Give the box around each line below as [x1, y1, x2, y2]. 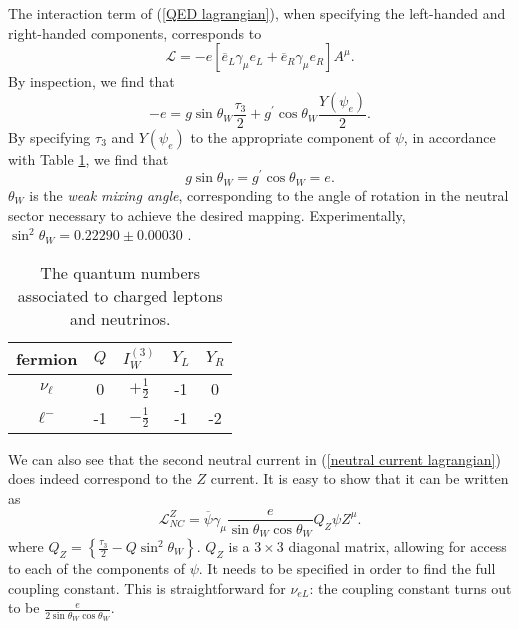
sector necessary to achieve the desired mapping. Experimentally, [8, 204, 406, 225]
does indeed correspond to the [8, 468, 192, 489]
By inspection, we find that [8, 71, 175, 92]
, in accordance [403, 126, 496, 147]
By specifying [8, 126, 91, 147]
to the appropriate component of [190, 126, 391, 147]
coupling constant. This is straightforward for [8, 577, 286, 598]
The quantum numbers [40, 260, 201, 284]
